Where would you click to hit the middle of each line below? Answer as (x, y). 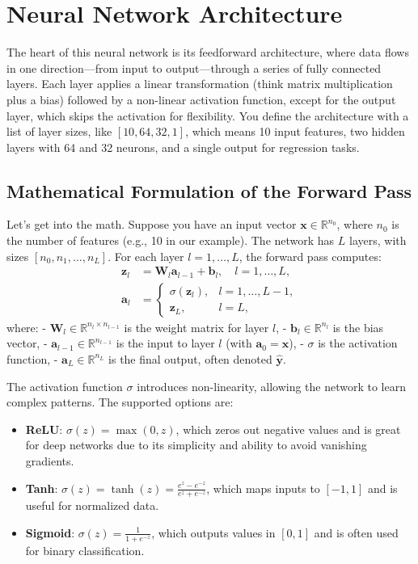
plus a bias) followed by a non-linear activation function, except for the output (201, 99)
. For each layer (146, 256)
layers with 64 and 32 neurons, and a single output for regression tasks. (183, 147)
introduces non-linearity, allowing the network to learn (272, 386)
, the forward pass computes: (310, 256)
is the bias (358, 327)
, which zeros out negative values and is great (288, 429)
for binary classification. (85, 550)
